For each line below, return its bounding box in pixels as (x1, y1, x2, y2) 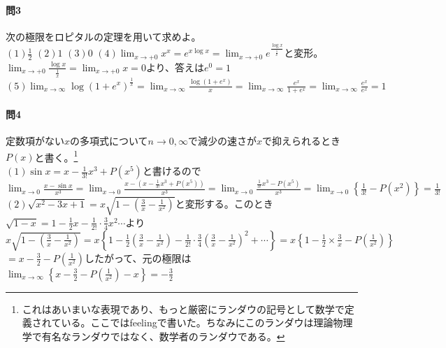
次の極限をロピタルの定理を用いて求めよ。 (6, 29, 201, 43)
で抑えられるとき (262, 133, 340, 148)
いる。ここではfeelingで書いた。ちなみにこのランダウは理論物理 (61, 315, 353, 330)
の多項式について (70, 133, 148, 148)
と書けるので (142, 164, 201, 178)
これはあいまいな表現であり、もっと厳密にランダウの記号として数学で (22, 301, 345, 316)
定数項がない (6, 133, 64, 148)
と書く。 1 (34, 147, 78, 164)
